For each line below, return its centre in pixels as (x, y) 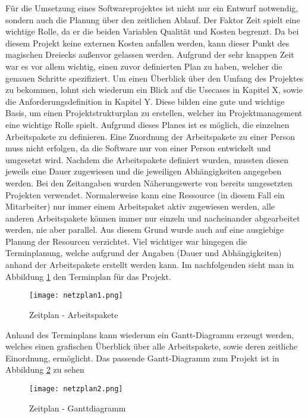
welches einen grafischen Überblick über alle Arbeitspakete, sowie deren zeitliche (152, 346)
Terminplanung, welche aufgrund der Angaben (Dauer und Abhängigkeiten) (144, 253)
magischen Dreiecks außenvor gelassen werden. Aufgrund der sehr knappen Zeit (150, 54)
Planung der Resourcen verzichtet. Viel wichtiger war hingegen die (126, 241)
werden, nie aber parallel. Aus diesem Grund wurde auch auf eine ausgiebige (144, 230)
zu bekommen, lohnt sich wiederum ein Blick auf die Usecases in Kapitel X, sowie (154, 90)
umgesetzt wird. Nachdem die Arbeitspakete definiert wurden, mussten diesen (147, 159)
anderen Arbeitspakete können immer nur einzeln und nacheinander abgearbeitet (153, 218)
